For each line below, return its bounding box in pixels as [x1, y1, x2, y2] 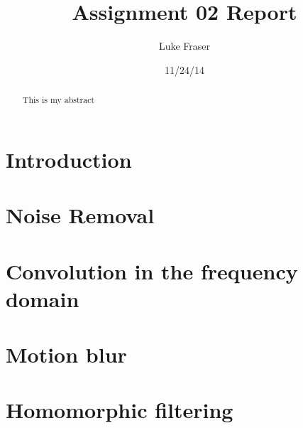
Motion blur [6, 340, 127, 369]
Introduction [6, 144, 132, 173]
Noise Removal [6, 200, 155, 230]
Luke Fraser [158, 38, 211, 53]
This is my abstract [22, 94, 95, 106]
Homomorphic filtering [6, 395, 233, 424]
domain [6, 284, 79, 313]
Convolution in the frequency [6, 256, 298, 285]
